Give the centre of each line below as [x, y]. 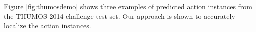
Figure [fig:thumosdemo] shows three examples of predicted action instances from [128, 6]
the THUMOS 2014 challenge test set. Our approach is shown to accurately [120, 16]
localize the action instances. [48, 25]
